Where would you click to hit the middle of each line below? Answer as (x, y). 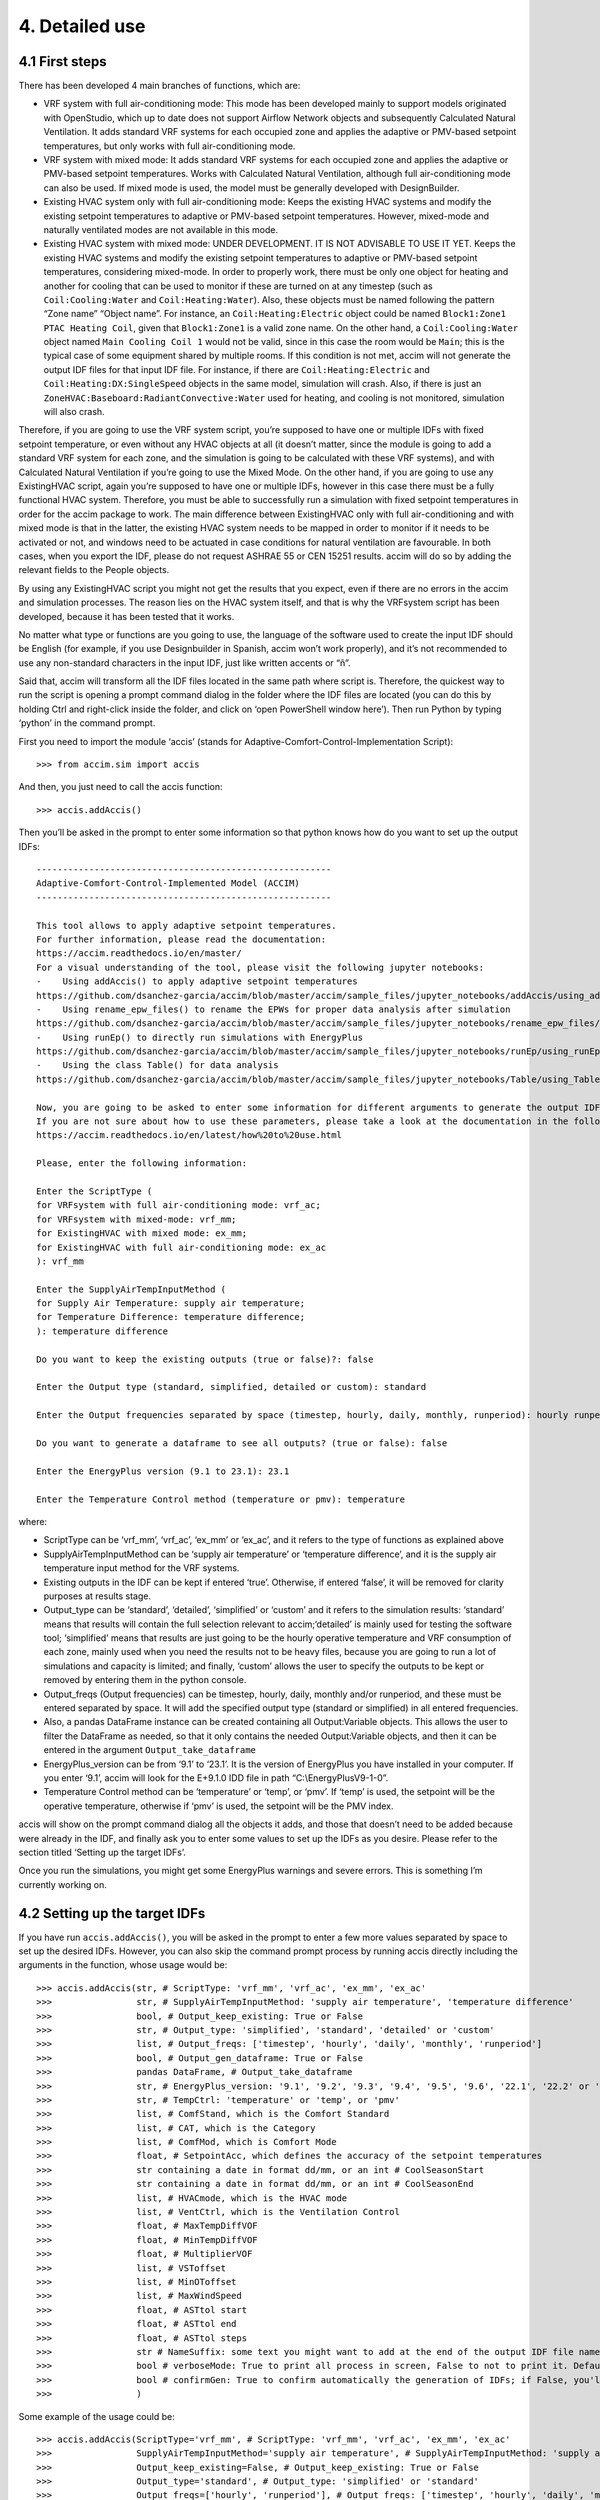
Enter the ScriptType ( (94, 1191)
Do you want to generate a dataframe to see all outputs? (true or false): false (242, 1443)
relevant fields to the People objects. (94, 570)
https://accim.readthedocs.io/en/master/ (139, 953)
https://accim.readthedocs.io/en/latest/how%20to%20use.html (189, 1135)
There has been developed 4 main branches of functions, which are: (159, 86)
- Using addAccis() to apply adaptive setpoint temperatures (197, 981)
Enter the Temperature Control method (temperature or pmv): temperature (221, 1499)
